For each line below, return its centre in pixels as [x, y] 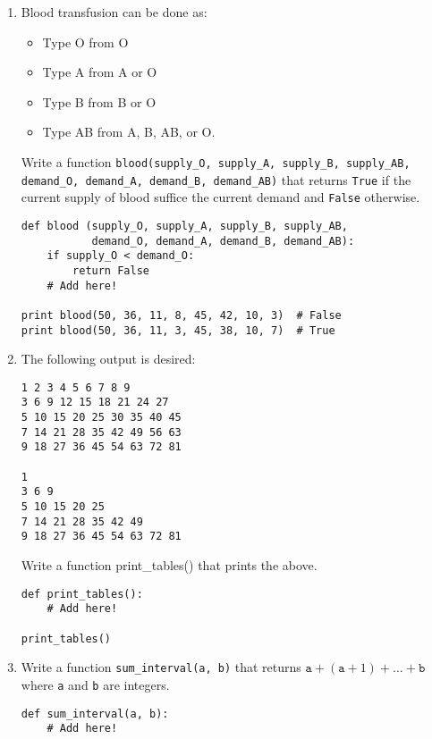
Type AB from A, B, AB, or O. [129, 132]
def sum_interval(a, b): [95, 714]
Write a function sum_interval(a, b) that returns [161, 667]
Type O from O [85, 42]
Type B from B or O [99, 101]
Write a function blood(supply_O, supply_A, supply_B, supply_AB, [216, 161]
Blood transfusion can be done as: [114, 12]
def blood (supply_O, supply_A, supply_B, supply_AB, [184, 226]
